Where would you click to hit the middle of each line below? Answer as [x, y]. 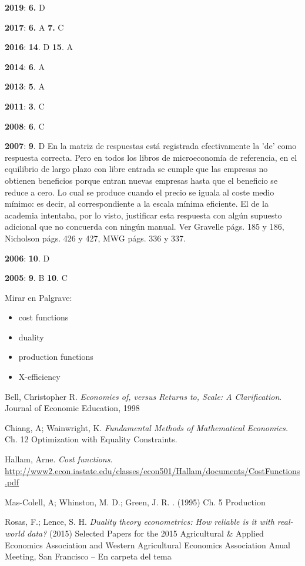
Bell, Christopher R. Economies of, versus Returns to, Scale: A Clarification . [143, 396]
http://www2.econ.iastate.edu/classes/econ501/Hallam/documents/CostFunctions [152, 470]
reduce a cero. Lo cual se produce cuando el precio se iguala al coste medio [140, 192]
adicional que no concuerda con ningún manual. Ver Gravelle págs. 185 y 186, [145, 226]
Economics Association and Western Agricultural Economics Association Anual [148, 545]
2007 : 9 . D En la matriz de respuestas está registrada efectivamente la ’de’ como [151, 146]
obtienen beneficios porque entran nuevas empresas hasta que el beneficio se [141, 180]
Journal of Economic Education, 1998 [72, 408]
